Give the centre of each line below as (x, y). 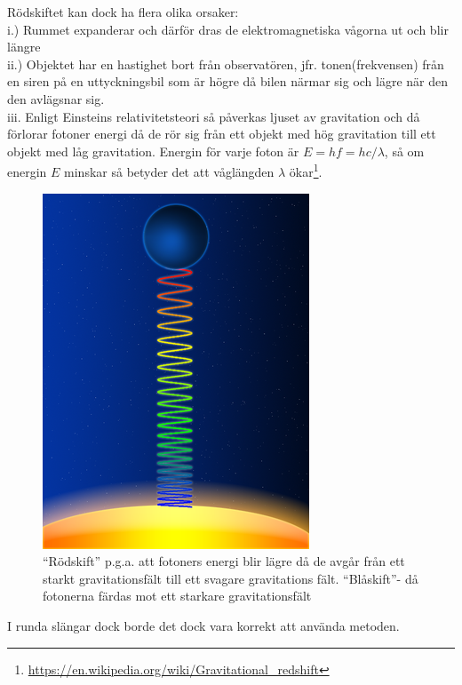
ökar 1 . (306, 170)
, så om (404, 151)
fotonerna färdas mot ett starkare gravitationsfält (177, 596)
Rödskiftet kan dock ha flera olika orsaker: (123, 12)
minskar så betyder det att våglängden (169, 171)
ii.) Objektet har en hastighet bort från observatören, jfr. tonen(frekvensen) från (226, 64)
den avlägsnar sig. (56, 98)
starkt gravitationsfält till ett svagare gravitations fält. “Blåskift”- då (231, 578)
